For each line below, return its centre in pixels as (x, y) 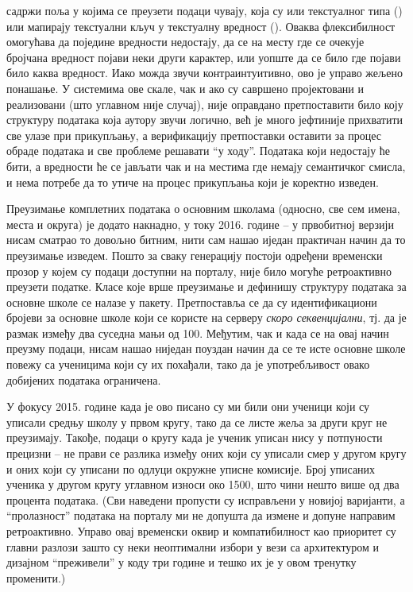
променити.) (36, 577)
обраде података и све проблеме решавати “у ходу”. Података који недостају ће (199, 151)
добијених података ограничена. (84, 379)
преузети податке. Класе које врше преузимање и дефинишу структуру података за (206, 286)
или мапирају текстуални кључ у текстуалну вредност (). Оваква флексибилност (201, 26)
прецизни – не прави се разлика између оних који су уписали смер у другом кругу (206, 453)
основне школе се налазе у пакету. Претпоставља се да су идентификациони (192, 302)
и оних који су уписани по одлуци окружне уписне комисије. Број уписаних (191, 468)
